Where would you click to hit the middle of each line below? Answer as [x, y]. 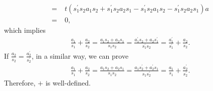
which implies [25, 30]
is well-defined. [68, 83]
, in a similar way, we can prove [80, 55]
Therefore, [20, 83]
